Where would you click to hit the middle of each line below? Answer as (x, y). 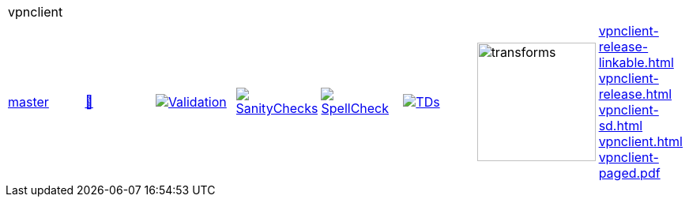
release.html (635, 94)
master (28, 102)
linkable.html (636, 62)
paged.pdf (629, 173)
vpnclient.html (640, 141)
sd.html (621, 126)
